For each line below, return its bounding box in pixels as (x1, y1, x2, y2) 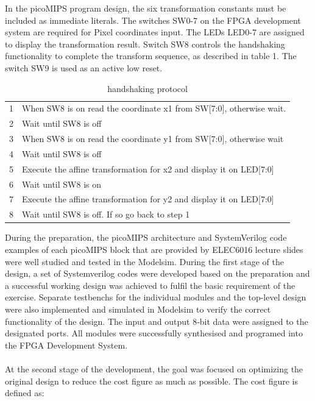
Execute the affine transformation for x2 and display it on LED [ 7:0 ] (22, 162, 274, 175)
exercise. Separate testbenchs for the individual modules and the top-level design (5, 291, 306, 303)
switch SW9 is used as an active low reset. (5, 61, 163, 74)
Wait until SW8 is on (22, 177, 101, 190)
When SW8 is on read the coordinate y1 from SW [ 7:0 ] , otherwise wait (22, 132, 284, 145)
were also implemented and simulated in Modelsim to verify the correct (5, 302, 271, 315)
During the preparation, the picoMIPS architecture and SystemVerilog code (5, 231, 287, 244)
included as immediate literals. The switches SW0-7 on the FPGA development (5, 13, 301, 26)
